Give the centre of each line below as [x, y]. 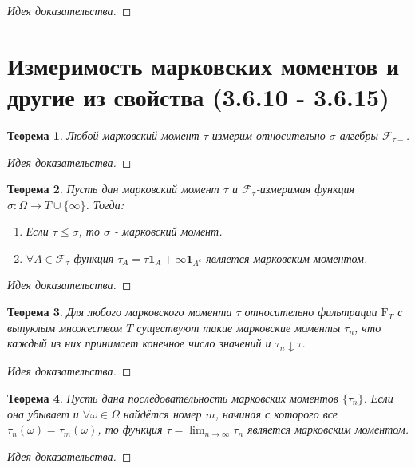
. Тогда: [105, 204]
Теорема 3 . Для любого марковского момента [120, 312]
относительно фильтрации [311, 312]
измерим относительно [269, 135]
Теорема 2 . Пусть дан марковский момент [113, 189]
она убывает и [43, 413]
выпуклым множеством [65, 327]
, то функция [130, 429]
